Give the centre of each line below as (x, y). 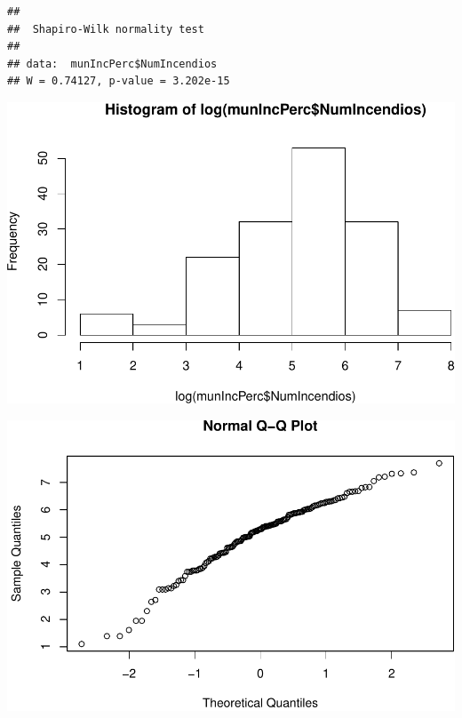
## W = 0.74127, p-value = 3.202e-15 (119, 81)
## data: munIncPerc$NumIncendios (112, 64)
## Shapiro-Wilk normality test (106, 29)
